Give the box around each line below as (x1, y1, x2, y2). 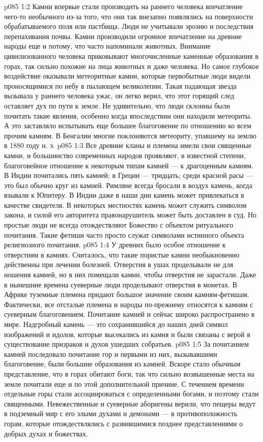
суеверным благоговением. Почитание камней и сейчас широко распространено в (4, 309, 255, 319)
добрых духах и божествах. (4, 428, 88, 438)
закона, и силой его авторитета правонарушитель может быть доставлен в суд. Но (4, 209, 257, 220)
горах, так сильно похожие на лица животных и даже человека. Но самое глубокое (4, 60, 259, 71)
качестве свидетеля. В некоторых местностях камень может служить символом (4, 199, 247, 210)
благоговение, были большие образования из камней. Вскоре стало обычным (4, 358, 241, 369)
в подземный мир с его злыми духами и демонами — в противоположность (4, 408, 238, 419)
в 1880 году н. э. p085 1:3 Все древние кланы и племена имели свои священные (4, 140, 251, 151)
